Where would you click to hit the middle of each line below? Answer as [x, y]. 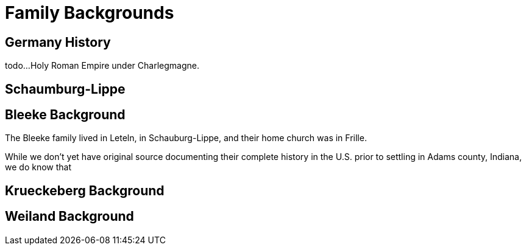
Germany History [58, 42]
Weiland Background [69, 217]
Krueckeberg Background [85, 190]
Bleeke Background [65, 115]
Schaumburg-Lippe [65, 89]
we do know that [38, 167]
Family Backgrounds [90, 13]
